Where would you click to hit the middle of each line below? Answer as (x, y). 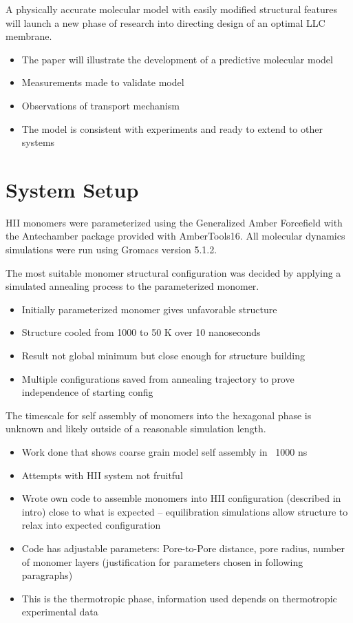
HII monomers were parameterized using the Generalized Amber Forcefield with (174, 222)
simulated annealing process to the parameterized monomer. (132, 286)
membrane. (29, 36)
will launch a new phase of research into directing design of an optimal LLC (165, 22)
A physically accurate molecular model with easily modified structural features (171, 9)
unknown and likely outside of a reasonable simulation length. (136, 429)
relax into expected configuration (91, 525)
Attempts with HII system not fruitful (102, 475)
